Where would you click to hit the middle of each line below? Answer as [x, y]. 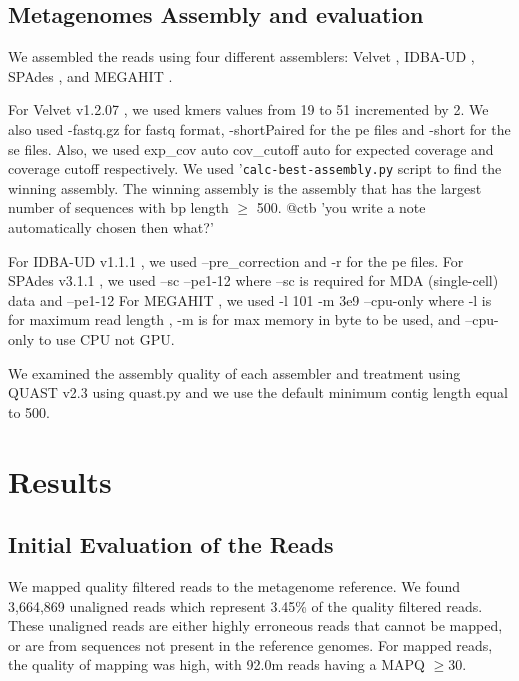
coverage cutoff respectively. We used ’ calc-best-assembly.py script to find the [255, 168]
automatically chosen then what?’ [111, 227]
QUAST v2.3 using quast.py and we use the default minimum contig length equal [258, 392]
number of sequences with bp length [118, 207]
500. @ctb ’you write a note [341, 207]
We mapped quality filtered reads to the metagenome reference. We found [234, 585]
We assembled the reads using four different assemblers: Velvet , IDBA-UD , [241, 56]
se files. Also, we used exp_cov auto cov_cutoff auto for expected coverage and [251, 148]
